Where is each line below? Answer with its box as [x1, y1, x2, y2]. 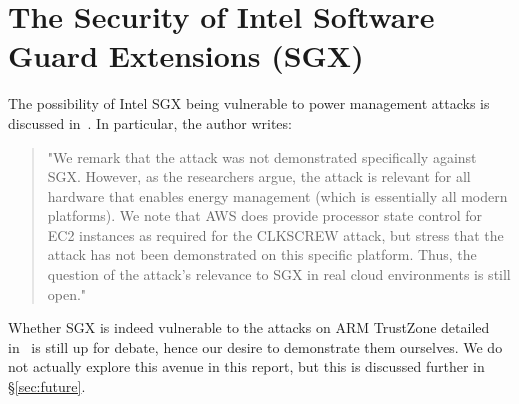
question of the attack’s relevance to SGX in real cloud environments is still [47, 264, 511, 285]
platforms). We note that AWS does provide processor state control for [47, 205, 483, 226]
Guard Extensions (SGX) [8, 35, 364, 76]
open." [47, 283, 87, 304]
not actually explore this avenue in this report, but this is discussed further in [8, 356, 485, 377]
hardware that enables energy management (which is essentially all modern [47, 185, 508, 206]
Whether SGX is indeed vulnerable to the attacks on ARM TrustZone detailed [8, 317, 490, 338]
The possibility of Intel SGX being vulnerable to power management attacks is [8, 93, 490, 114]
